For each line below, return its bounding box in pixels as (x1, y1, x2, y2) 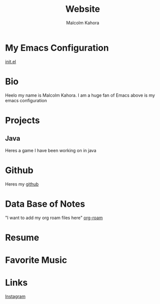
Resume (5, 232, 39, 243)
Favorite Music (5, 254, 67, 266)
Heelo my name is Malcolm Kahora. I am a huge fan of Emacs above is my (5, 92, 155, 98)
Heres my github (5, 181, 39, 187)
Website (65, 3, 100, 15)
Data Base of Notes (5, 198, 85, 209)
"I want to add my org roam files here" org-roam (5, 215, 103, 221)
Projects (5, 114, 40, 126)
